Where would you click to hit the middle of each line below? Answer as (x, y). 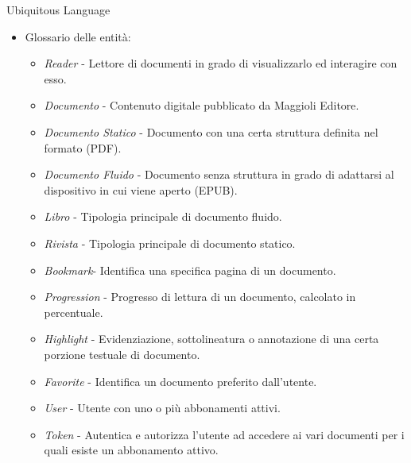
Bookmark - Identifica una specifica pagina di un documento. (190, 270)
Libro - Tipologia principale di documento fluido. (163, 216)
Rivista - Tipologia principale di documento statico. (170, 243)
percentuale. (74, 312)
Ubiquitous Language (58, 10)
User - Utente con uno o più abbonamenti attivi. (162, 408)
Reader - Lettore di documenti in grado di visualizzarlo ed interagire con (221, 63)
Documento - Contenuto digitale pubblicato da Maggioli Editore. (202, 105)
